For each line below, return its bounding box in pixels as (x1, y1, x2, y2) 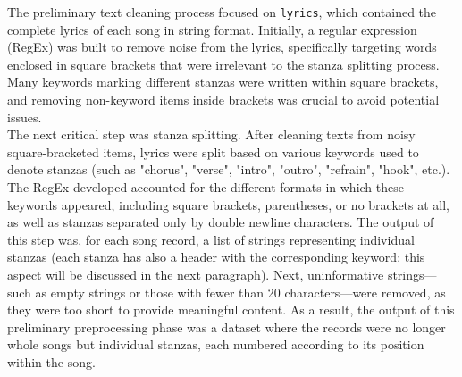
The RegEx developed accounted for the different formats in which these (7, 178, 404, 196)
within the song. (7, 352, 96, 371)
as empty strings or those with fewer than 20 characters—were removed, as (35, 282, 446, 301)
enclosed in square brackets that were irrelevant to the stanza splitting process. (7, 54, 440, 73)
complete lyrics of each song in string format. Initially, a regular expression (7, 20, 417, 38)
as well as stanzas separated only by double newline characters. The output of (7, 213, 434, 231)
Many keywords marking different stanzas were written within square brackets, (7, 72, 439, 91)
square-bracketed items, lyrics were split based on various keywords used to (7, 142, 419, 161)
